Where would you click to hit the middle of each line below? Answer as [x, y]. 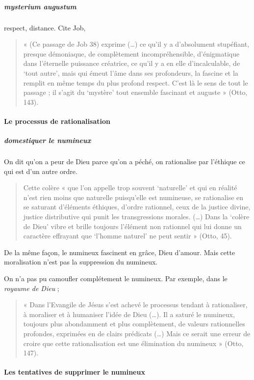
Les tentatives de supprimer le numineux [75, 372]
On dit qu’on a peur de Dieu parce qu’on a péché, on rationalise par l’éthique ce [125, 161]
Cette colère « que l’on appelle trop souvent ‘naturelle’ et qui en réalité [130, 188]
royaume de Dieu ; [32, 288]
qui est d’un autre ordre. [41, 171]
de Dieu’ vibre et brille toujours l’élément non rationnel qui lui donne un [132, 226]
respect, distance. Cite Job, [45, 27]
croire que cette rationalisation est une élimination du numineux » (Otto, [133, 343]
